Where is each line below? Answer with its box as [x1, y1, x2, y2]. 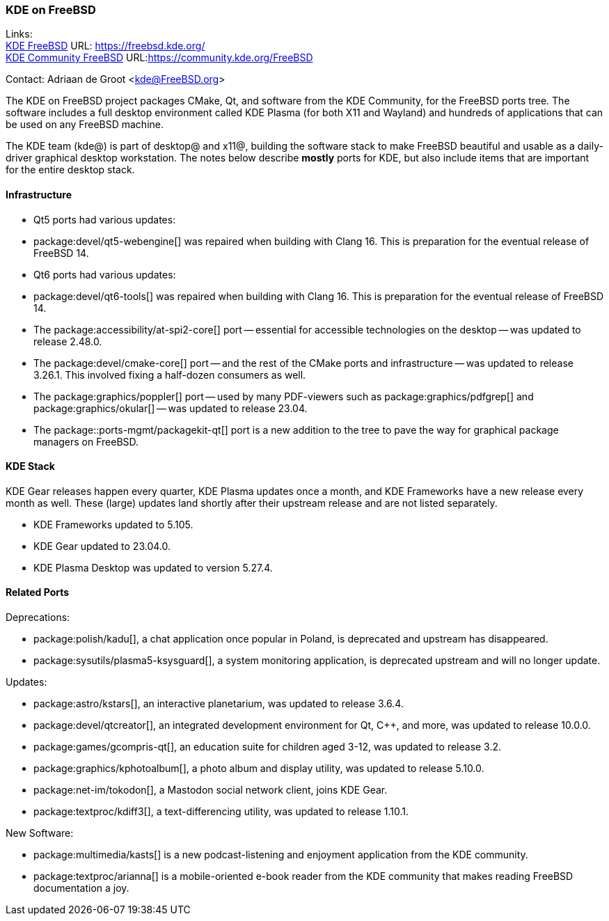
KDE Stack [6, 460, 55, 473]
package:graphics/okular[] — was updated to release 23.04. [33, 402, 308, 414]
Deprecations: [6, 611, 70, 624]
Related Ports [6, 586, 70, 599]
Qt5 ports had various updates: [33, 213, 176, 226]
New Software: [6, 827, 74, 840]
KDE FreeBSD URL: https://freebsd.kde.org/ [6, 40, 205, 52]
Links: [6, 28, 33, 40]
